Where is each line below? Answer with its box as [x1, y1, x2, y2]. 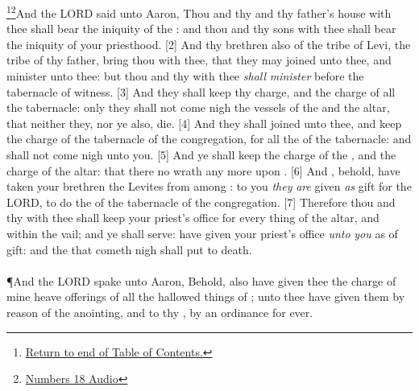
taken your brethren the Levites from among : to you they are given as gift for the [6, 178, 412, 195]
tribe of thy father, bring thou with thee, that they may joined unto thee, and [6, 51, 392, 68]
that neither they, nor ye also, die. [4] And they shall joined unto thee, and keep [6, 114, 402, 131]
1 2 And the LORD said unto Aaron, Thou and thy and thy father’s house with [6, 2, 392, 21]
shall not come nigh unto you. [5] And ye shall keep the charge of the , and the [6, 146, 396, 163]
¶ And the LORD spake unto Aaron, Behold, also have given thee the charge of [6, 272, 396, 289]
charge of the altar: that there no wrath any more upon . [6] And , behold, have [6, 162, 400, 179]
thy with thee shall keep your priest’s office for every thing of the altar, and [6, 209, 380, 226]
